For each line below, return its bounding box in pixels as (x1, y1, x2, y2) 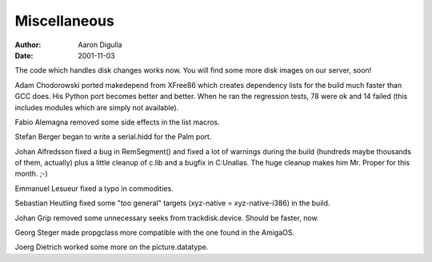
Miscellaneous (14, 12, 115, 30)
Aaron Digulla (78, 40, 123, 50)
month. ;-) (14, 169, 48, 179)
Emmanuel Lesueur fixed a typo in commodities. (14, 184, 174, 193)
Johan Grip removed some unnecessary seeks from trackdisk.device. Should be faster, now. (14, 212, 319, 223)
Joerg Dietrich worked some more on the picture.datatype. (14, 242, 209, 252)
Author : (14, 40, 42, 50)
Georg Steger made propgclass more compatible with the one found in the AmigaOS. (14, 228, 295, 237)
